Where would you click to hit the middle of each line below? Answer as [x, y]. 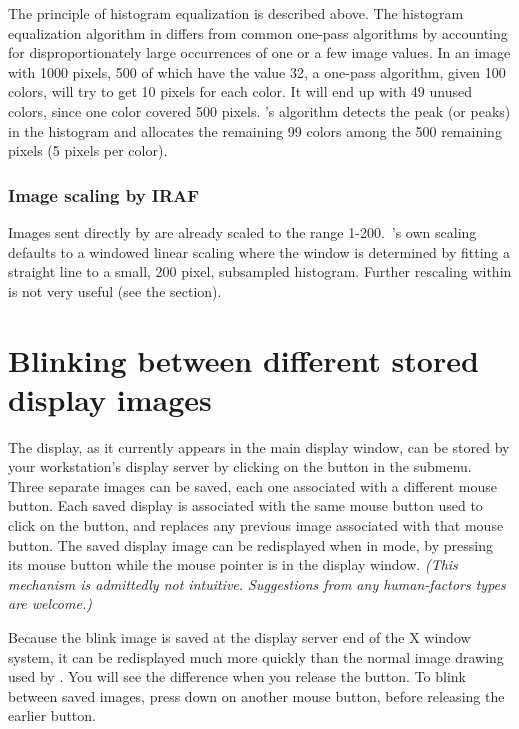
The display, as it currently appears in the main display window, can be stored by [259, 446]
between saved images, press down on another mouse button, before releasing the [256, 695]
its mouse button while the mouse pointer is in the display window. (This [233, 564]
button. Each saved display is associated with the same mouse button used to [245, 505]
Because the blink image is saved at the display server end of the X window [239, 637]
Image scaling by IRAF [104, 194]
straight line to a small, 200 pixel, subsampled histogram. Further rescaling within [260, 271]
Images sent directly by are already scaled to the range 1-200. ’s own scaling [242, 231]
